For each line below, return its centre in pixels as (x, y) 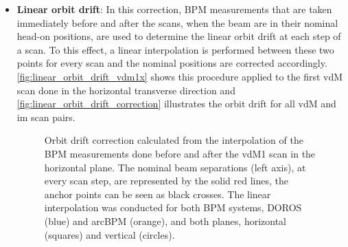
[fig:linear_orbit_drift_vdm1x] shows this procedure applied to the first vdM (180, 76)
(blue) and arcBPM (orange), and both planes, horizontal (165, 221)
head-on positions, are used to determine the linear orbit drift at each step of (179, 36)
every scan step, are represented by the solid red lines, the (166, 181)
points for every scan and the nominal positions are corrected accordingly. (172, 63)
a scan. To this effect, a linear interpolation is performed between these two (175, 49)
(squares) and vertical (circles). (109, 234)
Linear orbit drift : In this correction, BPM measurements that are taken (174, 9)
